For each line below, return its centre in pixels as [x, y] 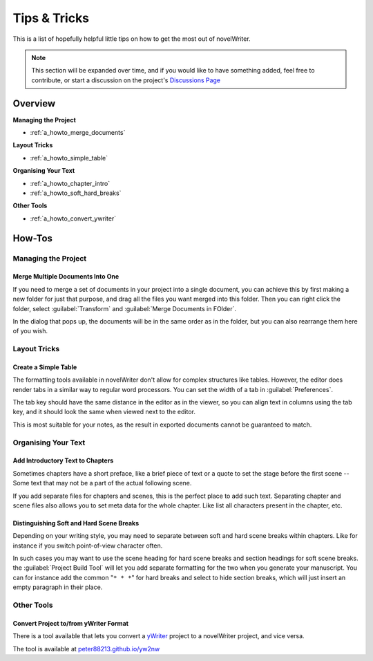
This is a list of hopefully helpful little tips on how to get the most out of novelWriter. [132, 39]
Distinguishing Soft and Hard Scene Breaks [76, 523]
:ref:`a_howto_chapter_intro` [70, 183]
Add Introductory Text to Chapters [63, 460]
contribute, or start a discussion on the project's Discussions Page [126, 80]
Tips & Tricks [51, 18]
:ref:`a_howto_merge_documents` [78, 133]
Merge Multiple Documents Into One [66, 277]
